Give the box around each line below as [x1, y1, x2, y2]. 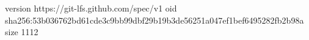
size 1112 [5, 25, 38, 38]
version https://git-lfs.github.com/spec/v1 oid [5, 2, 177, 14]
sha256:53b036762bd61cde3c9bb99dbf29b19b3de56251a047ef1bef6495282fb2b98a [5, 13, 304, 26]
